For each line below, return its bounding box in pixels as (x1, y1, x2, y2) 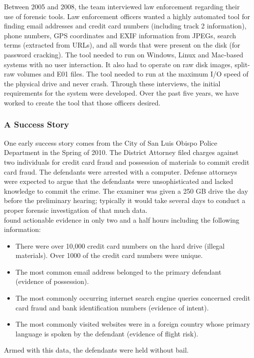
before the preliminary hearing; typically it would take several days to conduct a (4, 195, 246, 205)
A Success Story (4, 118, 69, 130)
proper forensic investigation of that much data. (4, 205, 148, 215)
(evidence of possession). (15, 276, 89, 286)
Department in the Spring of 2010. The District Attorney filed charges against (4, 147, 239, 157)
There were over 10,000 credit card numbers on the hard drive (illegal (15, 240, 225, 251)
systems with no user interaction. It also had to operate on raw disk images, (4, 59, 232, 69)
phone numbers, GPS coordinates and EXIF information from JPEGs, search (4, 30, 236, 40)
